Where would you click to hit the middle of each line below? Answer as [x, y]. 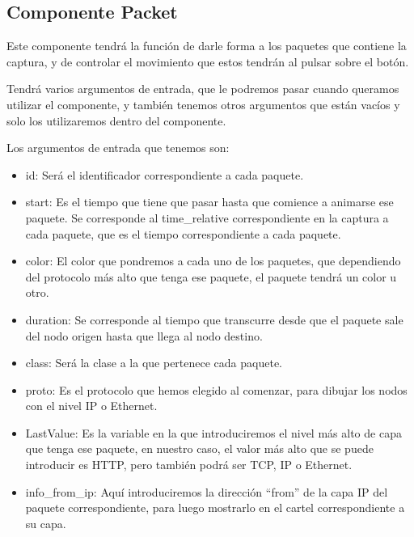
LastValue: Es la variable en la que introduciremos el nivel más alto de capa [213, 432]
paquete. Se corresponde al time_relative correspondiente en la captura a [207, 217]
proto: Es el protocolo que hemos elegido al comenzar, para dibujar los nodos [216, 389]
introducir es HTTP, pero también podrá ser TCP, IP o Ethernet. [189, 465]
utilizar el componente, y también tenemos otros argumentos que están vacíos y [203, 104]
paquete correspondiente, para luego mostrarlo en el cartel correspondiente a [215, 507]
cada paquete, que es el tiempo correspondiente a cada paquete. [183, 233]
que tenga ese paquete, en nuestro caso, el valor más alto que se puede [199, 448]
